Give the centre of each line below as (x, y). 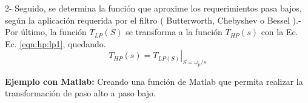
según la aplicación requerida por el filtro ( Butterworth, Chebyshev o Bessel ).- (153, 20)
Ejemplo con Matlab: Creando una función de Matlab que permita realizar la (154, 81)
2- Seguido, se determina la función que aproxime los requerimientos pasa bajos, (153, 8)
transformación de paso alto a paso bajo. (80, 93)
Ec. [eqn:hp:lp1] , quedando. (55, 43)
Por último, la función (46, 32)
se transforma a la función (174, 32)
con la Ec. (280, 32)
